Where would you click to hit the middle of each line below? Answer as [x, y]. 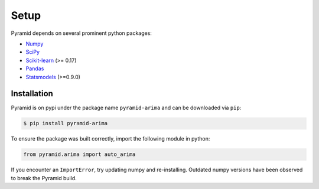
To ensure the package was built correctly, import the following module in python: [110, 139]
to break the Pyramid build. [44, 178]
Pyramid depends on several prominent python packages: [81, 33]
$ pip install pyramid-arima [66, 123]
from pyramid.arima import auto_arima [79, 154]
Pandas [35, 69]
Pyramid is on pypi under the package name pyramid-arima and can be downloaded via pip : [126, 108]
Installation [32, 94]
